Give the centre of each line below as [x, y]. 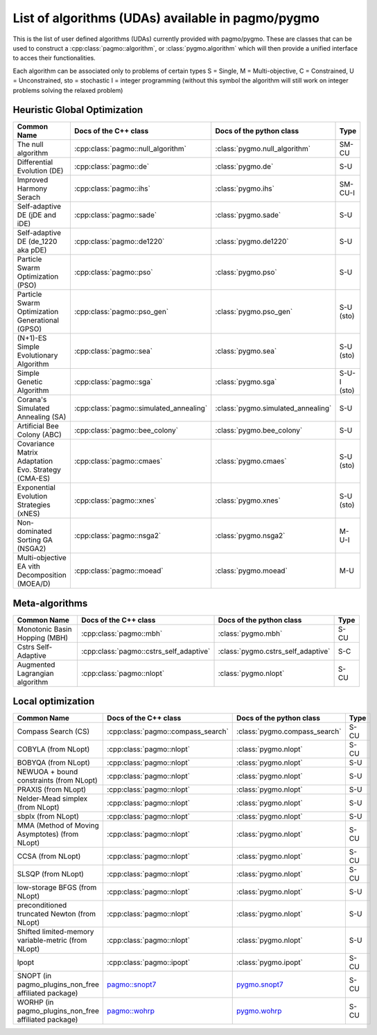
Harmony [32, 189]
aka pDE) [32, 250]
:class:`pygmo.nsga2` [250, 536]
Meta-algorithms [50, 603]
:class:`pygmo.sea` [246, 351]
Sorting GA [35, 540]
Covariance [36, 444]
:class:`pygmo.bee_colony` [259, 430]
